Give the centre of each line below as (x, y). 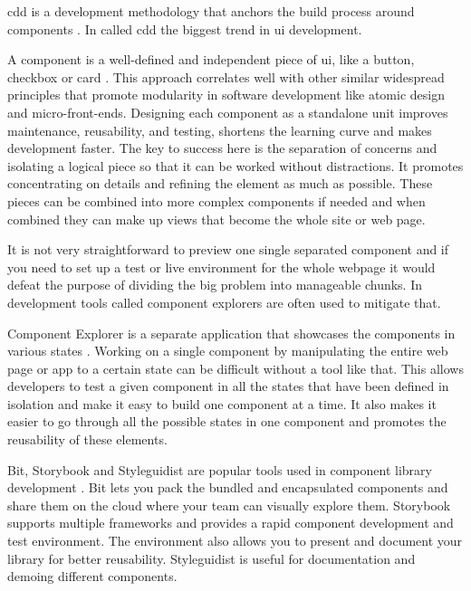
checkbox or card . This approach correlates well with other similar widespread (226, 76)
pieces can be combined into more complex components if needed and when (216, 200)
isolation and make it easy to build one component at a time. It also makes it (222, 403)
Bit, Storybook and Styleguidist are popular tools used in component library (220, 469)
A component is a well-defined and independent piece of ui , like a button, (211, 59)
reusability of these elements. (87, 439)
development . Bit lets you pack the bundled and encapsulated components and (228, 487)
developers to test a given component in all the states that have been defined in (228, 386)
